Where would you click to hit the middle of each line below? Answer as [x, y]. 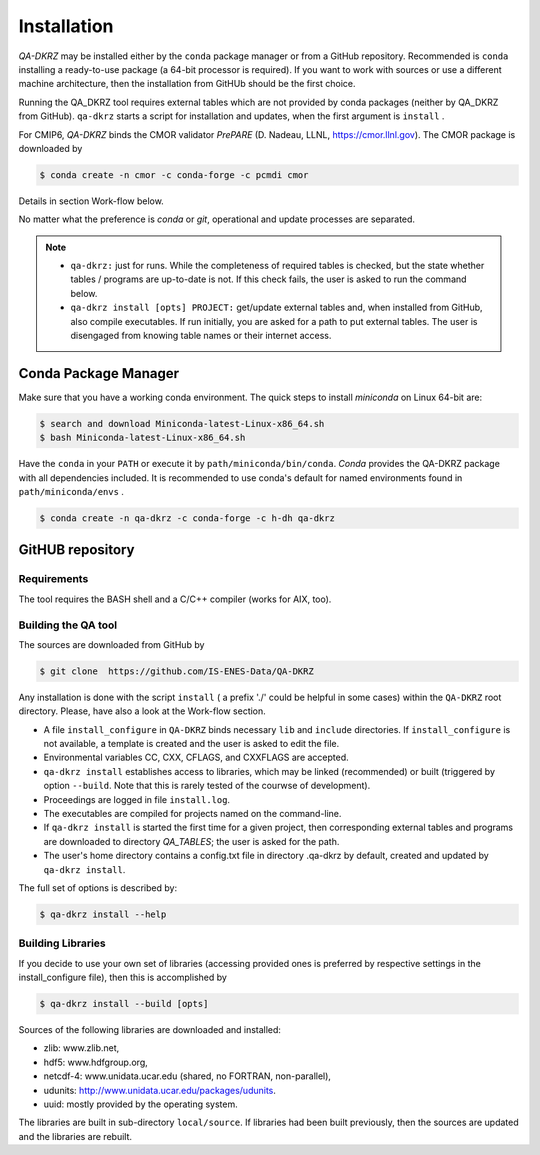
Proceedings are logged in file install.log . [136, 799]
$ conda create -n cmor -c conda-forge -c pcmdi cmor [174, 174]
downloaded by [50, 148]
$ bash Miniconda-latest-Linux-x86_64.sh [142, 438]
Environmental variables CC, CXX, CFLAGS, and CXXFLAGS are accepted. [196, 757]
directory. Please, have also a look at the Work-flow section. [142, 711]
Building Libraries [62, 943]
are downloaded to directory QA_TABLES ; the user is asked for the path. [191, 841]
